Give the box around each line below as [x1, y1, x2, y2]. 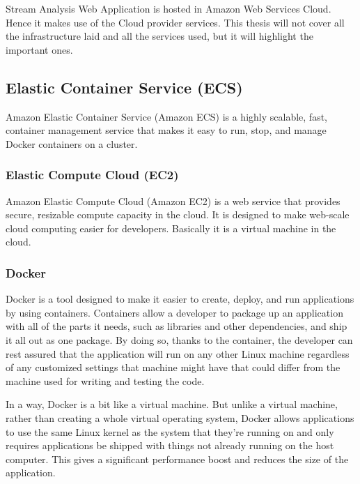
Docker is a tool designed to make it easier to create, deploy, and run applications [6, 292, 354, 306]
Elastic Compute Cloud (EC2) [6, 166, 179, 183]
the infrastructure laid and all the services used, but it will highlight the [6, 29, 313, 43]
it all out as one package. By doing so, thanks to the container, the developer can [6, 332, 353, 347]
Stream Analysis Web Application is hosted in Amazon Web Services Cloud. [6, 1, 331, 15]
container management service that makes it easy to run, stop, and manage [6, 123, 327, 137]
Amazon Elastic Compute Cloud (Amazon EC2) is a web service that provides [6, 193, 341, 208]
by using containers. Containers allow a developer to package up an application [6, 305, 343, 319]
